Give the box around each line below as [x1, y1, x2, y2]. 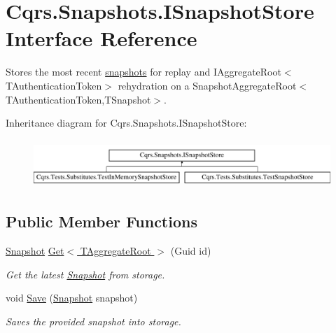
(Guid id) [170, 243, 211, 258]
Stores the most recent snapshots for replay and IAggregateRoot [6, 64, 281, 79]
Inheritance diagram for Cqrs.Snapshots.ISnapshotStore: [6, 115, 247, 130]
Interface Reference [6, 24, 197, 52]
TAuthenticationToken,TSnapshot [6, 92, 151, 106]
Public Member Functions [6, 211, 197, 232]
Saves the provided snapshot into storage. [6, 313, 181, 328]
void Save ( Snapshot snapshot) [6, 290, 138, 305]
